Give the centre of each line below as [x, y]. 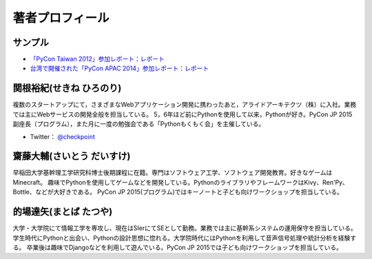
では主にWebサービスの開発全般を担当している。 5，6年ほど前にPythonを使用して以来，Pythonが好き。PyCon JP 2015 [183, 114]
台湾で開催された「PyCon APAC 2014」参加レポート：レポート [120, 68]
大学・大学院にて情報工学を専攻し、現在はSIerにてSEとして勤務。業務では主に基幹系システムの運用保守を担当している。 [185, 228]
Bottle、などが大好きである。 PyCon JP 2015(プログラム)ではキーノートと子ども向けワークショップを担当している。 [178, 192]
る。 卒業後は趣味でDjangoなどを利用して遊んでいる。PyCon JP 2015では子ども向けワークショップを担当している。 [177, 247]
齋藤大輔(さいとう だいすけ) [72, 156]
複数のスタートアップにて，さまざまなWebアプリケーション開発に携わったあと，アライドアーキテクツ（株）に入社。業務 [185, 105]
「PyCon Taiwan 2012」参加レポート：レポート [97, 59]
